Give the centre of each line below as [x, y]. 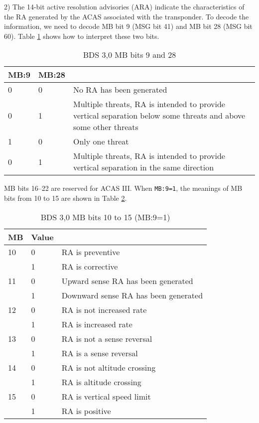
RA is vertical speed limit [106, 396]
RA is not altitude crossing [109, 367]
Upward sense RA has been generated [127, 281]
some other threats [106, 127]
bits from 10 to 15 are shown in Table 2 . [65, 198]
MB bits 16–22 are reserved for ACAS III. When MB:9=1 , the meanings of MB [123, 188]
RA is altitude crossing [101, 382]
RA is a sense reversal [100, 353]
